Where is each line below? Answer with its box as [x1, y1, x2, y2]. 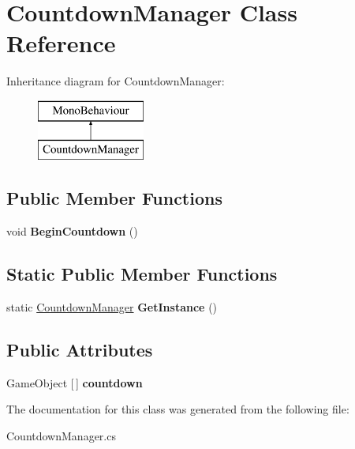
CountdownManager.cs [6, 428, 116, 444]
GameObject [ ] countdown [6, 374, 143, 391]
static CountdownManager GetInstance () [6, 299, 218, 315]
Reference [6, 27, 116, 59]
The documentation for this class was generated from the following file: [6, 401, 349, 417]
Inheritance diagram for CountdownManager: [6, 73, 225, 89]
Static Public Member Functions [6, 262, 278, 286]
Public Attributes [6, 338, 153, 362]
